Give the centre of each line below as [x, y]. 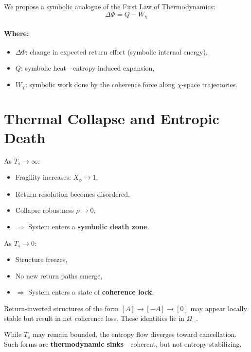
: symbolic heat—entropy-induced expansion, [88, 68]
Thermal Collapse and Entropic [112, 118]
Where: [17, 33]
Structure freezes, [41, 259]
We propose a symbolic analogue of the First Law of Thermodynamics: [110, 6]
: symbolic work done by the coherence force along [100, 84]
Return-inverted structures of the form [61, 308]
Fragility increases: [43, 177]
